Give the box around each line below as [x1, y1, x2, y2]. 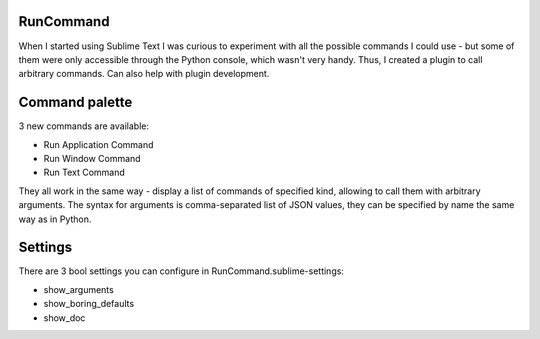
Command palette [18, 94, 133, 111]
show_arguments [43, 283, 114, 295]
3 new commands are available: [18, 120, 150, 132]
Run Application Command [43, 138, 154, 150]
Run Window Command [43, 152, 141, 164]
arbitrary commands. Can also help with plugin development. [18, 68, 270, 80]
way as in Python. [18, 213, 92, 225]
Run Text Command [43, 166, 125, 179]
